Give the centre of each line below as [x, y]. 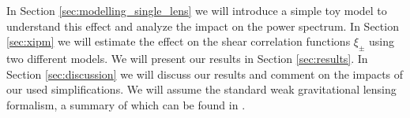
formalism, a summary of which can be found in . [126, 104]
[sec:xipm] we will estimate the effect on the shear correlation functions [179, 41]
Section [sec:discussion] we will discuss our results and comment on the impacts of [205, 74]
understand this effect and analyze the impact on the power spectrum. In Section [203, 26]
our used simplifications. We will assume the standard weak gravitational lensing [201, 89]
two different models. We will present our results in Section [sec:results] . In [187, 58]
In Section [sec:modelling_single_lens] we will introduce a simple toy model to [197, 10]
